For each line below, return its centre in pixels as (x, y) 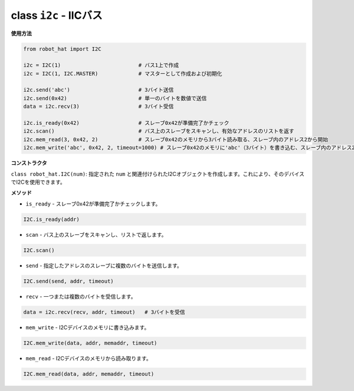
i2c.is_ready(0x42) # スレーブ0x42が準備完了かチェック (126, 123)
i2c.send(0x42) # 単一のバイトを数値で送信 (115, 98)
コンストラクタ (29, 163)
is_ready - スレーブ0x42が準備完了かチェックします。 (93, 204)
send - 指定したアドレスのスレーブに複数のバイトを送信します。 (104, 266)
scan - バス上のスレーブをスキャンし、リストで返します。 (96, 234)
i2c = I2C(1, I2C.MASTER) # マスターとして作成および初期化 (123, 73)
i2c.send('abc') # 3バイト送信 (99, 90)
